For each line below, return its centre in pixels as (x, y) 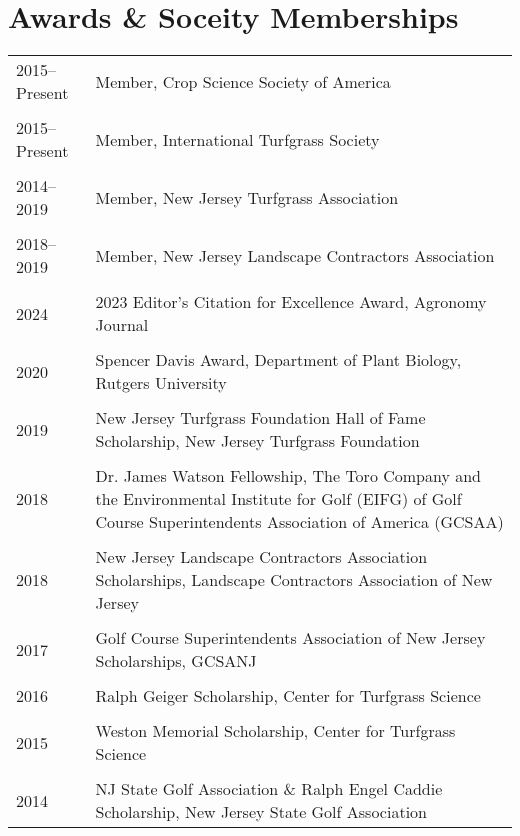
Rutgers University (161, 383)
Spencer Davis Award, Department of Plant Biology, (278, 360)
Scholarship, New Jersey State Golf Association (261, 812)
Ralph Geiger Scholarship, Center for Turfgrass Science (288, 696)
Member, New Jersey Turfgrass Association (247, 197)
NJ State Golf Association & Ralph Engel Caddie (269, 789)
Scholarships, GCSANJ (176, 661)
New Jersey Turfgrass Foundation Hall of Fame (260, 418)
